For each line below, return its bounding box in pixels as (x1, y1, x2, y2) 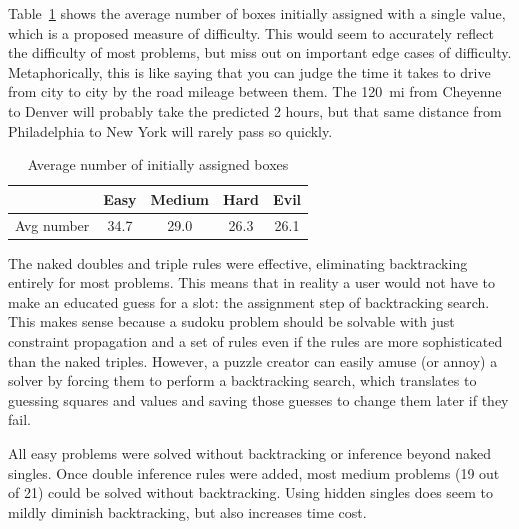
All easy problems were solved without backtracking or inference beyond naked (8, 443, 492, 464)
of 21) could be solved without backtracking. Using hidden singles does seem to (8, 482, 494, 503)
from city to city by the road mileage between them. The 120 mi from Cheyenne (8, 81, 502, 102)
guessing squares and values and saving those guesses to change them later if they (8, 389, 509, 410)
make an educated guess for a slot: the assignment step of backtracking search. (8, 291, 490, 312)
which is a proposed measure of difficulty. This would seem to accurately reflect (8, 22, 494, 43)
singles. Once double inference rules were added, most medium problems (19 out (8, 462, 500, 483)
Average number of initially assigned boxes (27, 154, 289, 175)
